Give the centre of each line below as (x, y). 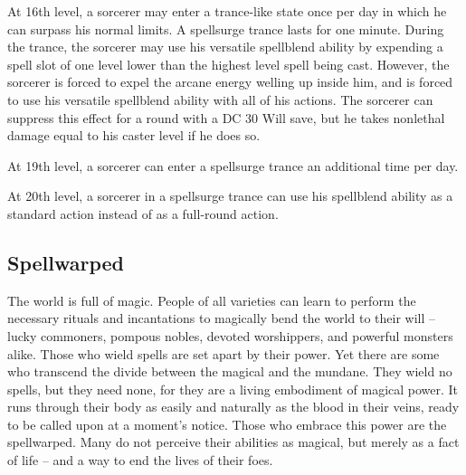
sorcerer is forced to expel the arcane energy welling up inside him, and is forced (230, 82)
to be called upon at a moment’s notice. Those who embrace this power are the (227, 424)
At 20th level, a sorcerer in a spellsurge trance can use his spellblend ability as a (230, 196)
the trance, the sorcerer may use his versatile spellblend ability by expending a (225, 47)
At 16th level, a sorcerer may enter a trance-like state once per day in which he (227, 11)
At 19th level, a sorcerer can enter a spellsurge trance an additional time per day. (233, 165)
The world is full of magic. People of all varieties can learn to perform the (212, 300)
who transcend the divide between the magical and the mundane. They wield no (230, 371)
